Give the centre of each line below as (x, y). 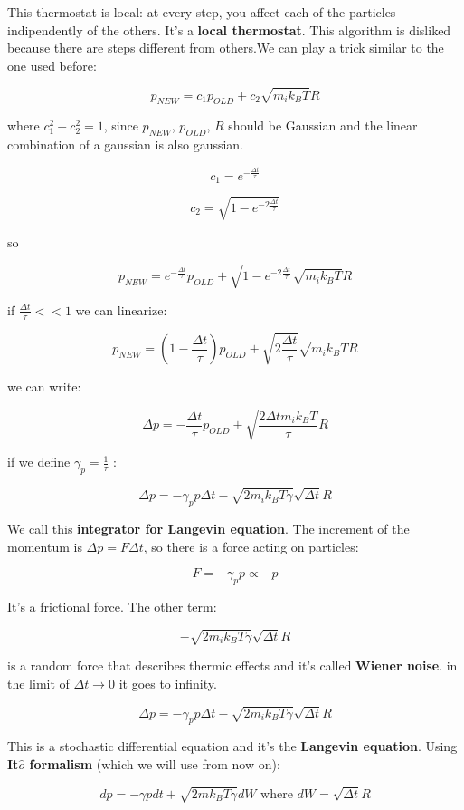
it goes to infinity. (168, 683)
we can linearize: (121, 309)
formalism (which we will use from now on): (155, 764)
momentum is (45, 546)
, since (121, 125)
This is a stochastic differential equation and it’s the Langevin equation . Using (232, 746)
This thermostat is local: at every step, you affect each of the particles (202, 12)
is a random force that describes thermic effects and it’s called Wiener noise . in (232, 665)
